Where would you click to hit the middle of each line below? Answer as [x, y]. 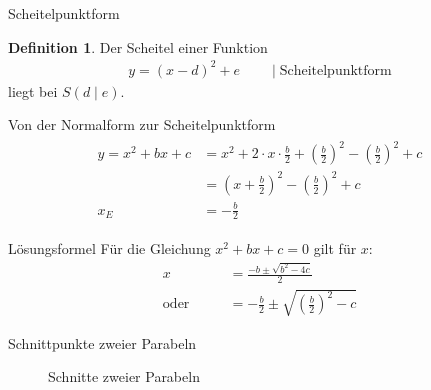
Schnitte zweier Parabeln [124, 376]
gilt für [335, 248]
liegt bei [33, 90]
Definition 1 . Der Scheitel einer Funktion [138, 46]
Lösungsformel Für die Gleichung [109, 248]
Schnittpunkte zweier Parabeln [102, 342]
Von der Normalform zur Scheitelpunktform [142, 124]
